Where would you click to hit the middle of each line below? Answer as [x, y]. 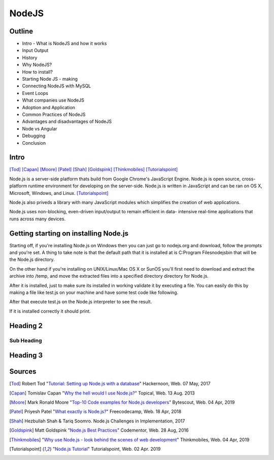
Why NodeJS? [37, 65]
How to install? [38, 72]
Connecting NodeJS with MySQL [57, 86]
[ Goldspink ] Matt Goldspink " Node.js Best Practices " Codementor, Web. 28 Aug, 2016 [99, 430]
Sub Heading [26, 340]
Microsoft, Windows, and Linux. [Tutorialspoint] [59, 193]
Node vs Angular [40, 128]
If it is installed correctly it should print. [50, 311]
